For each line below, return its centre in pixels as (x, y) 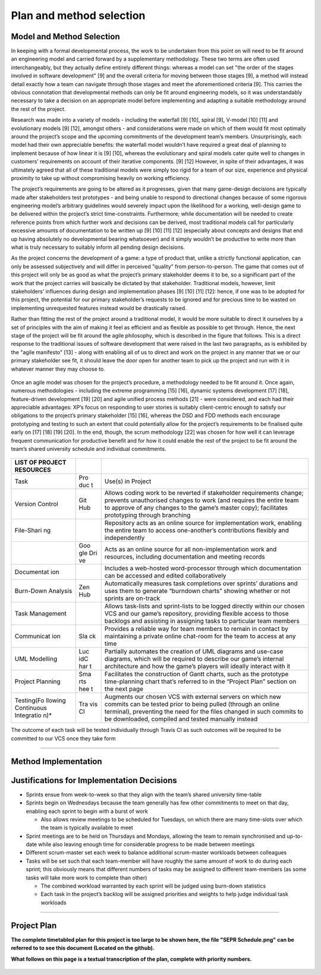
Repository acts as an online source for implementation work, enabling (203, 523)
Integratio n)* (33, 715)
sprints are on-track (132, 598)
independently (125, 538)
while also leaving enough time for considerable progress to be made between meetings (146, 844)
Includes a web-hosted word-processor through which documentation (203, 569)
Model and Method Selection (65, 37)
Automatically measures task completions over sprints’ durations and (201, 583)
